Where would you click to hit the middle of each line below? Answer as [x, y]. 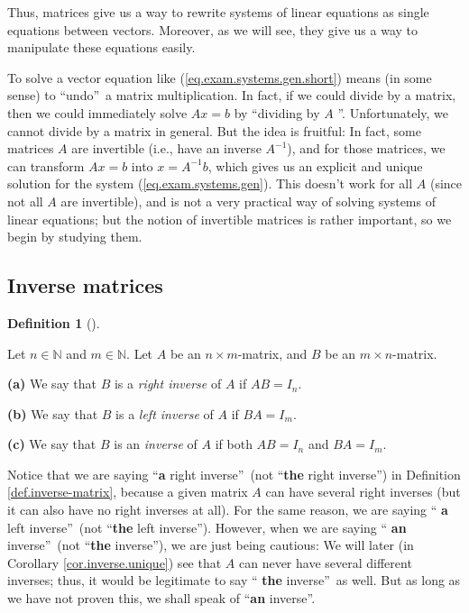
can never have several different [325, 562]
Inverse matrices [85, 285]
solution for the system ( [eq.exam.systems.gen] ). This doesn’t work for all [210, 183]
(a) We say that [52, 384]
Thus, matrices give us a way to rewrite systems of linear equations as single [218, 12]
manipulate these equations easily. [101, 47]
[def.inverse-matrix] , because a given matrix [128, 492]
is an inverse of [156, 444]
